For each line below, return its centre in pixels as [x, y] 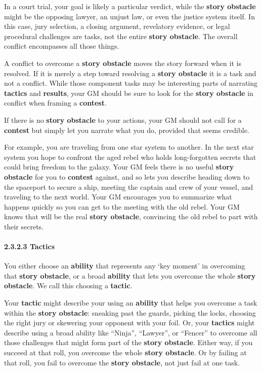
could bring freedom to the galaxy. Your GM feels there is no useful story [119, 167]
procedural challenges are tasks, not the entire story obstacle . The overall [121, 36]
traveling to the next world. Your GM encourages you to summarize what [118, 197]
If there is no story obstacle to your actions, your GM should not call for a [123, 120]
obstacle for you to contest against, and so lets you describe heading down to [127, 176]
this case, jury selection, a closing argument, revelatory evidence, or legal [117, 26]
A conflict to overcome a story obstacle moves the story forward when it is [123, 63]
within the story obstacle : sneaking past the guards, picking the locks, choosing [130, 312]
